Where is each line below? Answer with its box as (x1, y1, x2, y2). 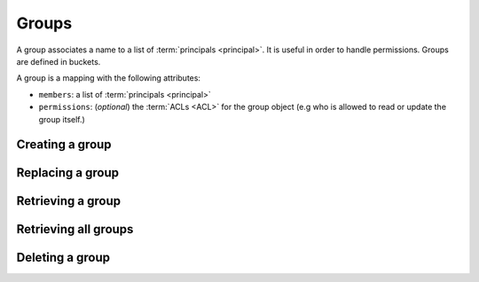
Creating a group (16, 137, 112, 153)
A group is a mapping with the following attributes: (16, 73, 201, 83)
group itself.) (38, 114, 86, 124)
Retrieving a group (16, 193, 122, 208)
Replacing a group (16, 165, 120, 181)
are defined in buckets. (16, 56, 101, 67)
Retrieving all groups (16, 222, 134, 237)
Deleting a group (16, 250, 111, 265)
